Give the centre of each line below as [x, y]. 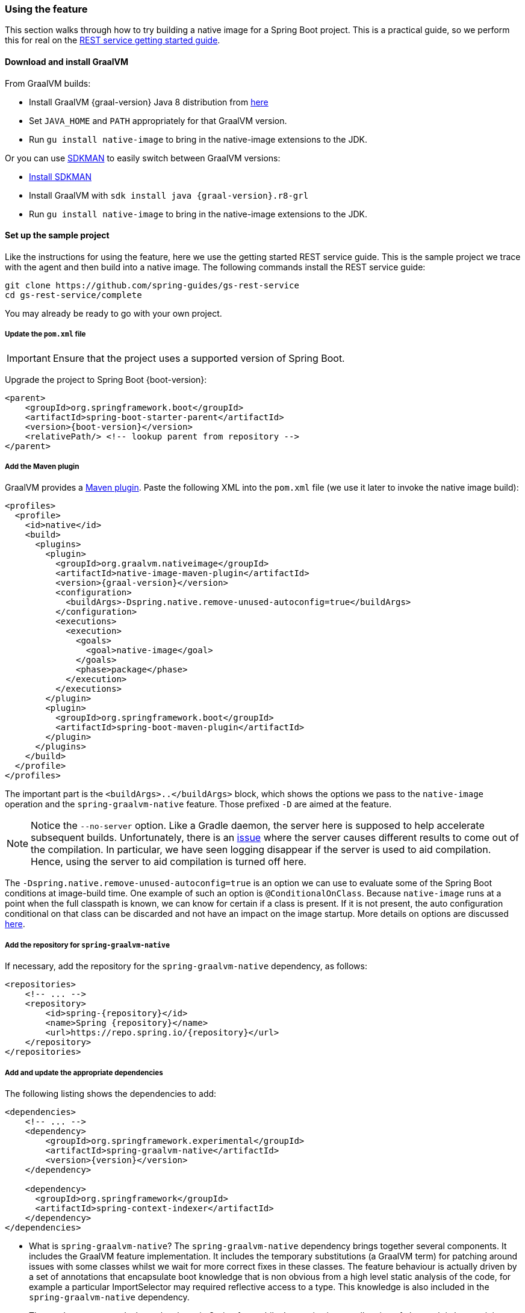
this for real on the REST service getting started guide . [113, 40]
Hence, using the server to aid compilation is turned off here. [169, 862]
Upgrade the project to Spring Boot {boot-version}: [106, 379]
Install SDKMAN [60, 176]
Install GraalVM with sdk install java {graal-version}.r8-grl [169, 195]
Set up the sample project [57, 235]
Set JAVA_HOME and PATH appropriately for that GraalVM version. [158, 120]
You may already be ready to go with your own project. [113, 313]
